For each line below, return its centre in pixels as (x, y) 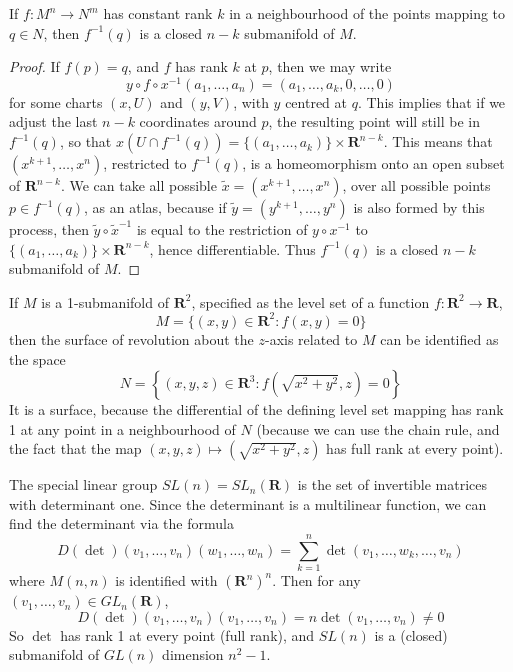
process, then (49, 229)
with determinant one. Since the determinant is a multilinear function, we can (248, 503)
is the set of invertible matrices (392, 484)
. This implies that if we (431, 101)
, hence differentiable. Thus (232, 248)
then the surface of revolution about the (131, 338)
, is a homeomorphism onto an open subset (373, 163)
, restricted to (145, 163)
